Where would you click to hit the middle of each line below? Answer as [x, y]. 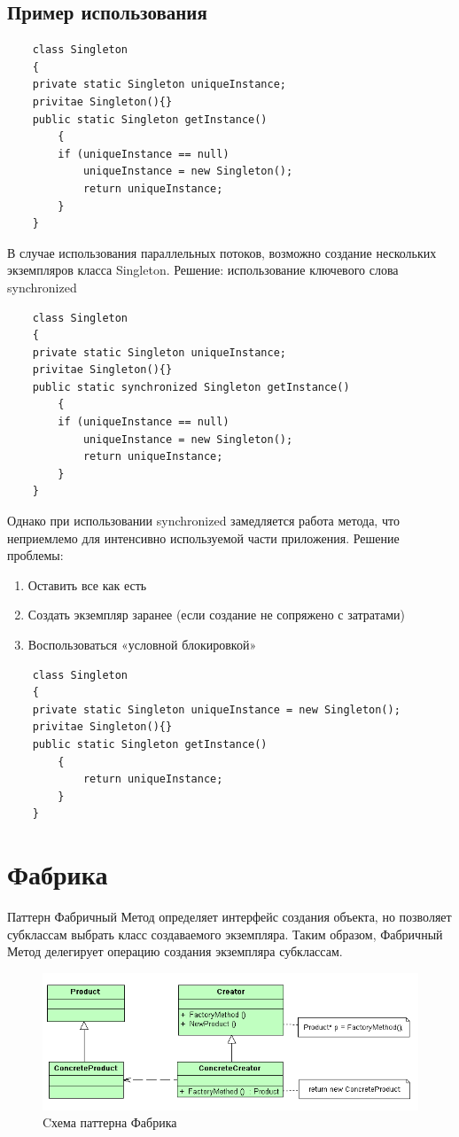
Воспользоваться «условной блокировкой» [142, 645]
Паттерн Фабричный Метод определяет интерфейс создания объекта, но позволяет [229, 917]
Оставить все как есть [87, 584]
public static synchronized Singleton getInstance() [191, 387]
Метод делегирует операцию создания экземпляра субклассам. [175, 951]
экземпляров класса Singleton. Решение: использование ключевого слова [203, 270]
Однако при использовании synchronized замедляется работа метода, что [203, 521]
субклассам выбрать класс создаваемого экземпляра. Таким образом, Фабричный [225, 934]
